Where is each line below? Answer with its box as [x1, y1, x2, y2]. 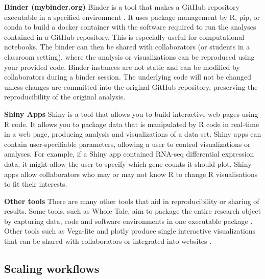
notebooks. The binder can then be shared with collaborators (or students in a [4, 41, 250, 52]
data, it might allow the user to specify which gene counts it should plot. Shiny [4, 158, 252, 169]
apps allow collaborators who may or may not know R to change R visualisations [4, 168, 258, 179]
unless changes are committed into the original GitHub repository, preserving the [4, 81, 258, 92]
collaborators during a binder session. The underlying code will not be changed [4, 71, 251, 82]
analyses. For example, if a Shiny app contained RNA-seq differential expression [4, 148, 254, 159]
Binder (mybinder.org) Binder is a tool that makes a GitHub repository [4, 2, 239, 12]
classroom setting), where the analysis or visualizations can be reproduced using [4, 51, 255, 62]
